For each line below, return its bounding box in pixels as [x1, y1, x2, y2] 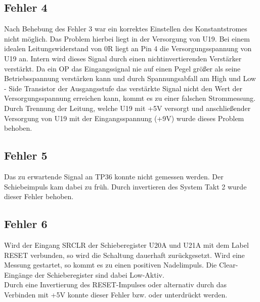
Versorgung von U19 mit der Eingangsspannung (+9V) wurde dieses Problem [4, 112, 244, 123]
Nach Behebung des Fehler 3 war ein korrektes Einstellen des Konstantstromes [4, 23, 247, 34]
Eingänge [4, 269, 33, 280]
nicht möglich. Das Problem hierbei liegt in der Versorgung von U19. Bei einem [4, 33, 250, 44]
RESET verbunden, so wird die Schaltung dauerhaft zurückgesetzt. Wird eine [4, 249, 245, 260]
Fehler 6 [4, 216, 48, 232]
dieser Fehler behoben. [4, 191, 74, 202]
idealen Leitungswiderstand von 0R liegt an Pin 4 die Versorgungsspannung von [4, 43, 252, 54]
